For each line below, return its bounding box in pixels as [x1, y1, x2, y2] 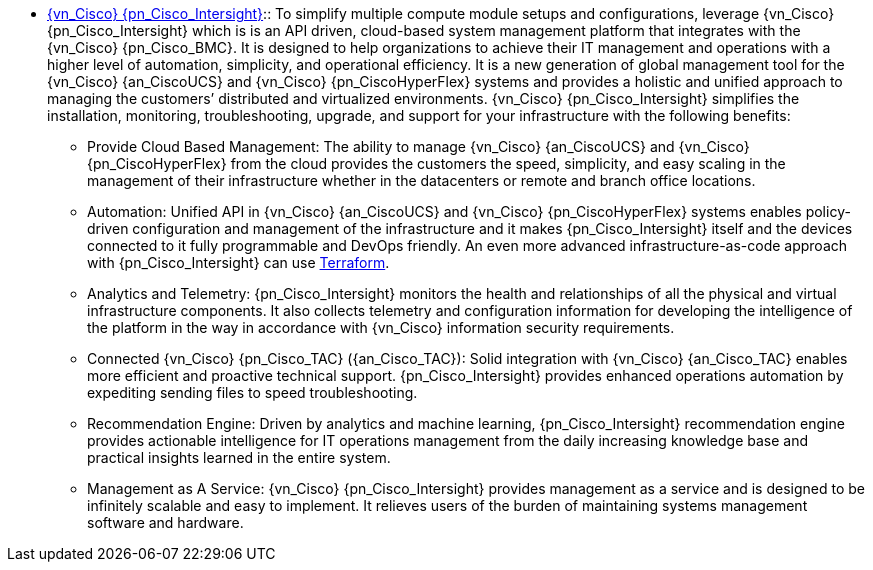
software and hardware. [87, 514, 244, 531]
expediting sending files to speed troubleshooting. [87, 384, 418, 401]
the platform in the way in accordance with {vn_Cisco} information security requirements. [87, 319, 675, 336]
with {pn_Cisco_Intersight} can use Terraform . [87, 254, 390, 271]
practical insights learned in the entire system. [87, 449, 391, 466]
